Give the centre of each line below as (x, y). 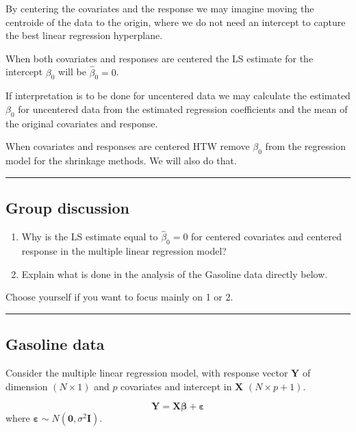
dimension (27, 386)
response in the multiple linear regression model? (124, 250)
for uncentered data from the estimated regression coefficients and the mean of (183, 109)
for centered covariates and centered (266, 237)
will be (72, 72)
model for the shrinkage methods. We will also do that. (121, 161)
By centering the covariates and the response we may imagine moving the (160, 8)
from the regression (305, 146)
